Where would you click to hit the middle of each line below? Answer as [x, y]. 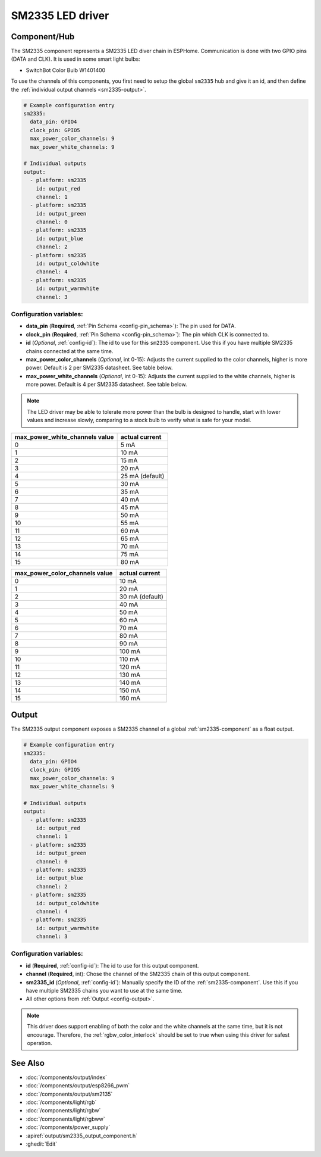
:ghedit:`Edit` [42, 1144]
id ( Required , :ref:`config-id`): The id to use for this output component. [112, 965]
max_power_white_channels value [64, 436]
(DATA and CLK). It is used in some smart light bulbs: [76, 59]
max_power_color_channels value [64, 573]
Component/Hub [43, 37]
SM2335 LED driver [60, 15]
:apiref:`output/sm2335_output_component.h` [82, 1136]
